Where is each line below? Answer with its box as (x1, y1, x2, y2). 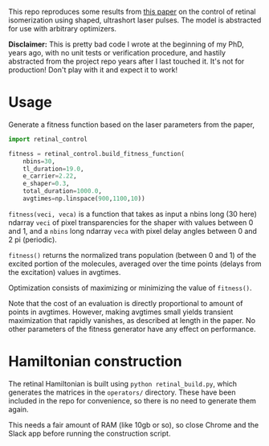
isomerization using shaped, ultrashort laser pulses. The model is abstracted (8, 15, 262, 25)
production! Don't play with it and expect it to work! (8, 65, 178, 75)
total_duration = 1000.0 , (22, 187, 103, 195)
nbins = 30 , (22, 157, 56, 166)
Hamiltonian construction (8, 353, 182, 370)
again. (8, 404, 30, 414)
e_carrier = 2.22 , (22, 172, 78, 180)
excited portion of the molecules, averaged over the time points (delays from (8, 259, 262, 268)
